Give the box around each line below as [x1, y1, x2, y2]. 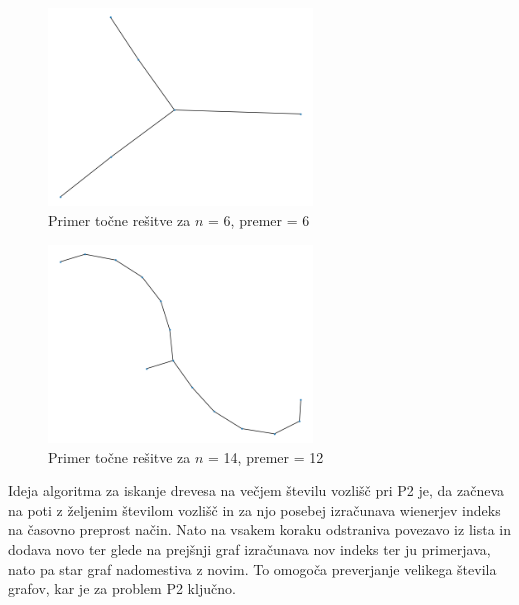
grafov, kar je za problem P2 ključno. [8, 578, 236, 599]
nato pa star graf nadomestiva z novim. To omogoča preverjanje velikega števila [8, 558, 497, 579]
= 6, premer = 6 [208, 210, 310, 231]
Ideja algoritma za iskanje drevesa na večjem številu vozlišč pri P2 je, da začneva [8, 480, 505, 501]
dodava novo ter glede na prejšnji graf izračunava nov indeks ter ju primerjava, [8, 539, 491, 559]
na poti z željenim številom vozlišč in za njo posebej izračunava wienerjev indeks [8, 499, 501, 520]
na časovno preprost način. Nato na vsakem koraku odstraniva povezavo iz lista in [8, 519, 511, 540]
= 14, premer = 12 [208, 446, 324, 467]
